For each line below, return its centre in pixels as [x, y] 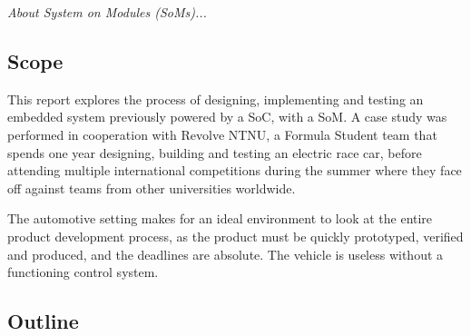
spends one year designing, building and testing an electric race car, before [215, 152]
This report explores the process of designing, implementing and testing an [216, 99]
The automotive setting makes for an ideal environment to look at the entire [220, 218]
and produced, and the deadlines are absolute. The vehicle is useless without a [226, 254]
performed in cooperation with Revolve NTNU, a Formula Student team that [222, 134]
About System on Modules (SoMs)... [107, 12]
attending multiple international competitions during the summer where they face [235, 170]
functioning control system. [83, 272]
